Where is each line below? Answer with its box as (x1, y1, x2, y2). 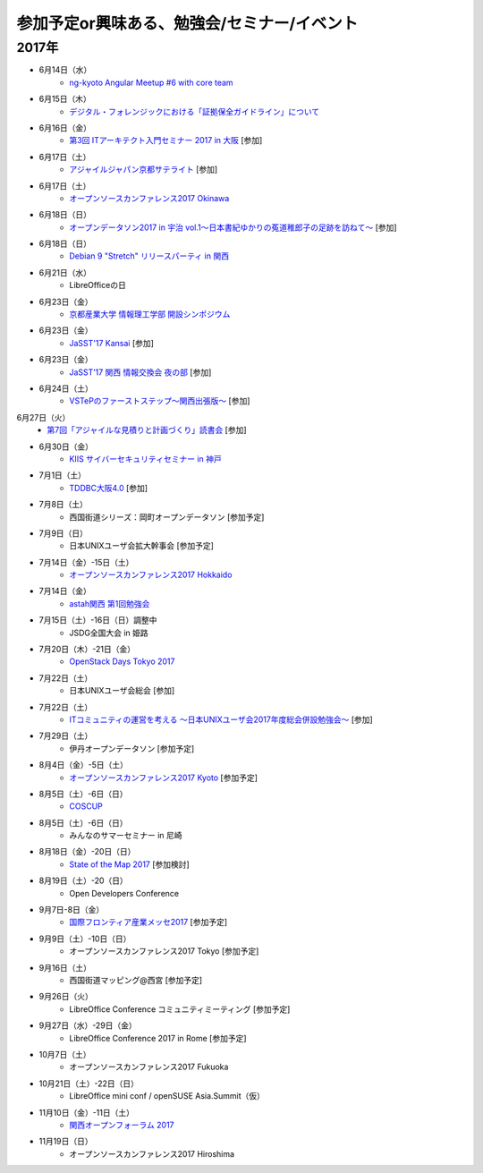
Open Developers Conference (69, 888, 179, 898)
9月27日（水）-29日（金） (38, 1020, 138, 1031)
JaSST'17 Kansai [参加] (69, 337, 154, 348)
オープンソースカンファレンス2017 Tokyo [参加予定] (69, 946, 259, 956)
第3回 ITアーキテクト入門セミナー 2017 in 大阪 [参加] (69, 135, 263, 146)
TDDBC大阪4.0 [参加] (69, 482, 148, 493)
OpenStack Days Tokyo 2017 (69, 656, 175, 667)
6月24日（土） (38, 383, 94, 394)
